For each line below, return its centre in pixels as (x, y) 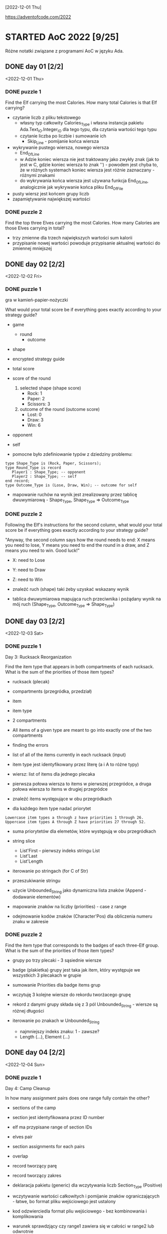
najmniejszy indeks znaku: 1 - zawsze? (60, 1031)
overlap (20, 1156)
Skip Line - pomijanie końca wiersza (63, 142)
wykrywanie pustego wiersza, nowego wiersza (61, 147)
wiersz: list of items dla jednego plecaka (54, 774)
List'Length (31, 861)
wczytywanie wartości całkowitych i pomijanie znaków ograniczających (86, 1196)
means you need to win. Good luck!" (42, 551)
